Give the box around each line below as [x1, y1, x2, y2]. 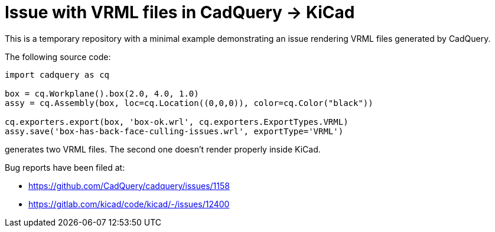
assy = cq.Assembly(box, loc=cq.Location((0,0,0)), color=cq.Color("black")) [5, 98, 373, 108]
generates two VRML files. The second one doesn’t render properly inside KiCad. [5, 144, 321, 154]
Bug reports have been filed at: [5, 162, 125, 173]
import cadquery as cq [5, 69, 110, 79]
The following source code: [5, 51, 111, 62]
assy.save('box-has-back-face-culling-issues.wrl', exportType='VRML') [5, 126, 344, 136]
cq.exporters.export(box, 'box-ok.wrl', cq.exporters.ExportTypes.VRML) [5, 117, 349, 127]
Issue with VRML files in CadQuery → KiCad [5, 2, 355, 22]
